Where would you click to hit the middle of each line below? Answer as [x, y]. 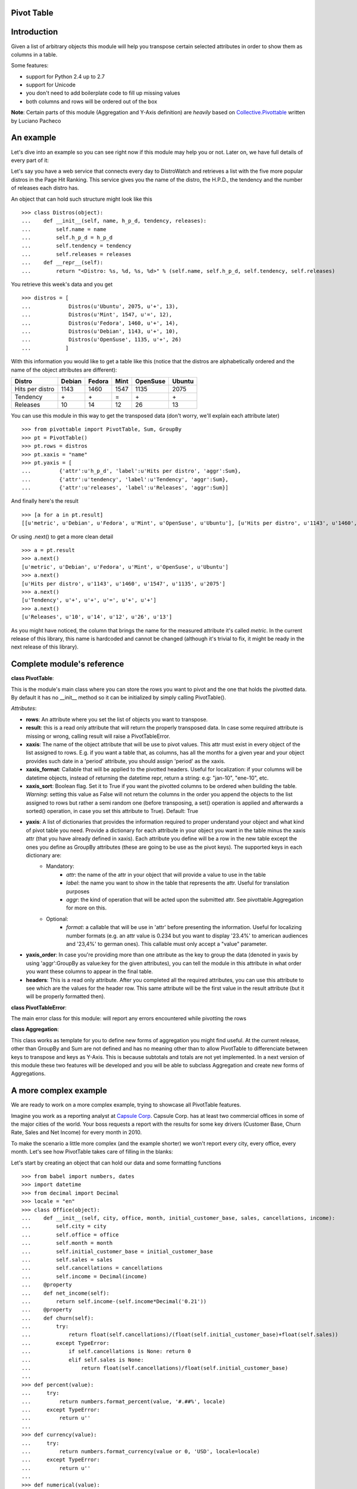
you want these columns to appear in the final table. [90, 971]
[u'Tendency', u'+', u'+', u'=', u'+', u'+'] [89, 600]
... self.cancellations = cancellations [92, 1268]
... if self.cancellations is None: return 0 [107, 1351]
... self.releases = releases [77, 254]
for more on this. [87, 908]
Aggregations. [28, 1074]
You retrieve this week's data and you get [62, 284]
